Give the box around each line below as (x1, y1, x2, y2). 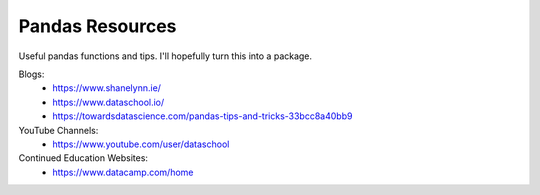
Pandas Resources (18, 15, 177, 37)
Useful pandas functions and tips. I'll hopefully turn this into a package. (18, 50, 313, 62)
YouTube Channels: (18, 124, 99, 136)
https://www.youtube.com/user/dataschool (52, 138, 230, 150)
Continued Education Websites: (18, 152, 149, 164)
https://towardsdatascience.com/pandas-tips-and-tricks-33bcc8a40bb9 (52, 110, 353, 122)
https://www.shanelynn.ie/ (52, 82, 162, 94)
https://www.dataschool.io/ (52, 96, 165, 108)
